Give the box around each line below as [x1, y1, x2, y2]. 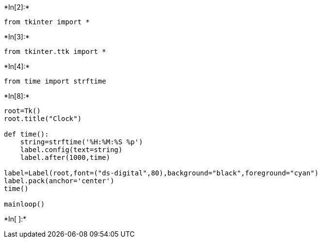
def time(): [4, 130, 49, 138]
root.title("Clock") [4, 115, 82, 122]
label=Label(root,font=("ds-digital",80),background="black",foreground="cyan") [4, 169, 319, 177]
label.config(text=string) [20, 146, 123, 154]
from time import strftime [4, 77, 106, 85]
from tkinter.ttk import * [4, 48, 106, 55]
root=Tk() [4, 107, 41, 115]
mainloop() [4, 200, 45, 208]
